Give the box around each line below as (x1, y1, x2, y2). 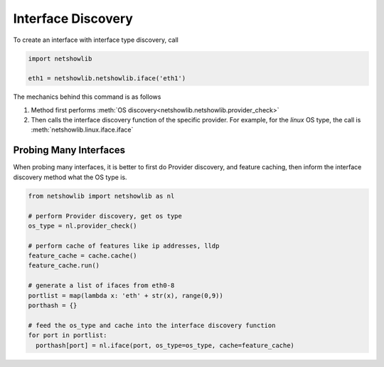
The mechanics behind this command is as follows (13, 92, 161, 101)
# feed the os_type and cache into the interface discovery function (28, 321, 276, 329)
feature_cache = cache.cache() (28, 252, 138, 260)
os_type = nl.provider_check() (28, 221, 138, 230)
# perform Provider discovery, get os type (28, 212, 183, 220)
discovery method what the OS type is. (13, 173, 127, 181)
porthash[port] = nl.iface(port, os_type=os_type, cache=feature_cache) (36, 341, 295, 349)
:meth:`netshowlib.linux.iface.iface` (31, 125, 134, 134)
